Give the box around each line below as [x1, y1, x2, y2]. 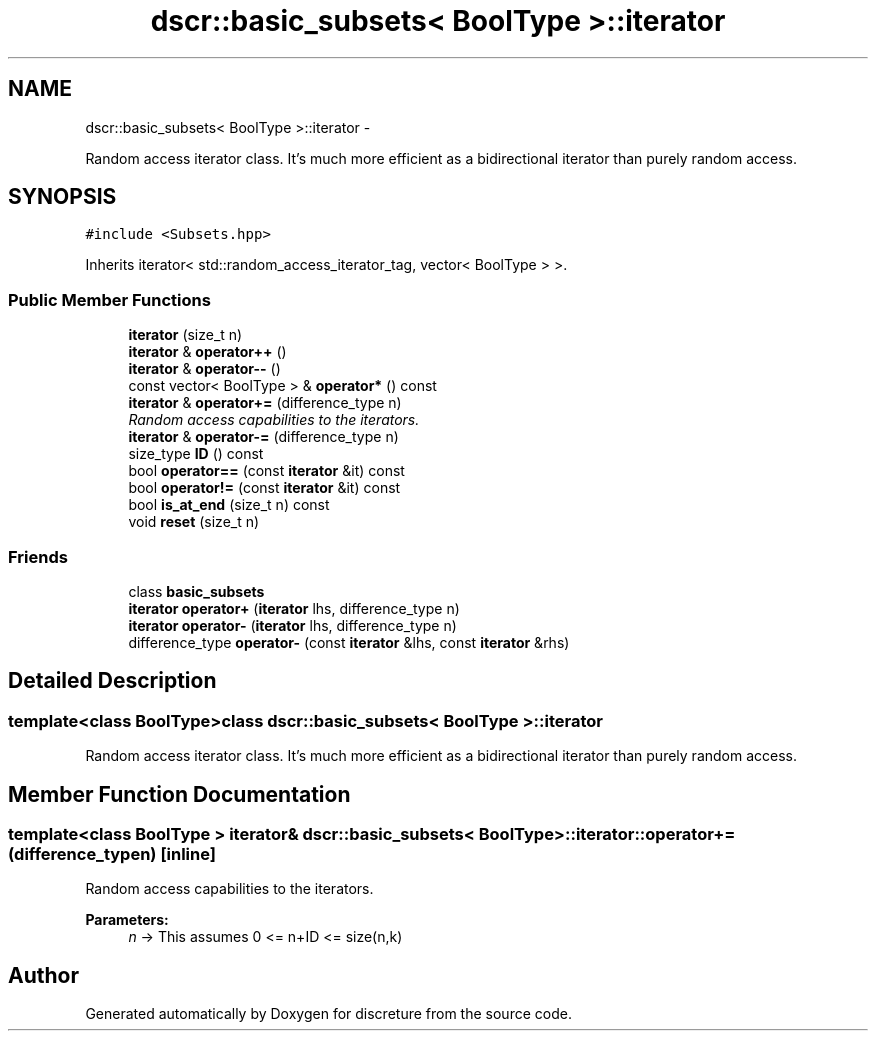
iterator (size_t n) [128, 326, 243, 344]
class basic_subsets [128, 582, 265, 600]
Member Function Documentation [8, 781, 351, 807]
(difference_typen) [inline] [8, 844, 216, 864]
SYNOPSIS [8, 184, 117, 210]
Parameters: [85, 911, 169, 929]
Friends [8, 546, 68, 567]
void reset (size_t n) [128, 513, 260, 531]
